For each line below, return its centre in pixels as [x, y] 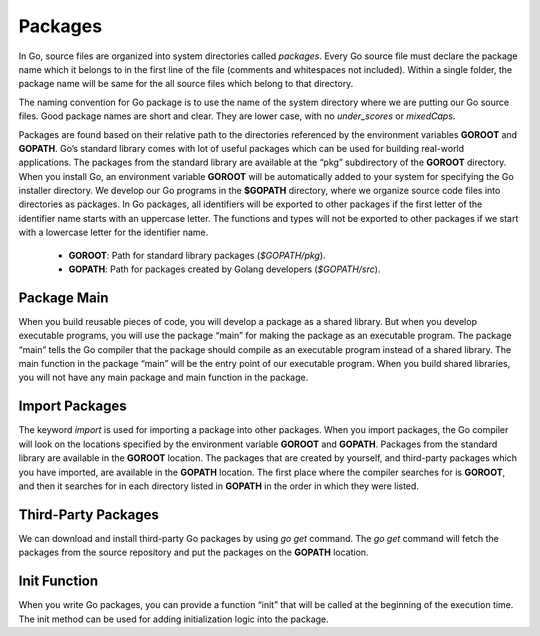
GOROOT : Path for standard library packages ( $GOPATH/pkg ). [197, 255]
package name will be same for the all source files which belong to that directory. [186, 84]
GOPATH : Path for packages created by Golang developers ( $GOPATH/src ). [224, 269]
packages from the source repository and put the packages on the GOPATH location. [193, 552]
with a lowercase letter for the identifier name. [113, 232]
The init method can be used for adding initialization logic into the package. [173, 619]
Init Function [58, 581]
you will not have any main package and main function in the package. [163, 377]
